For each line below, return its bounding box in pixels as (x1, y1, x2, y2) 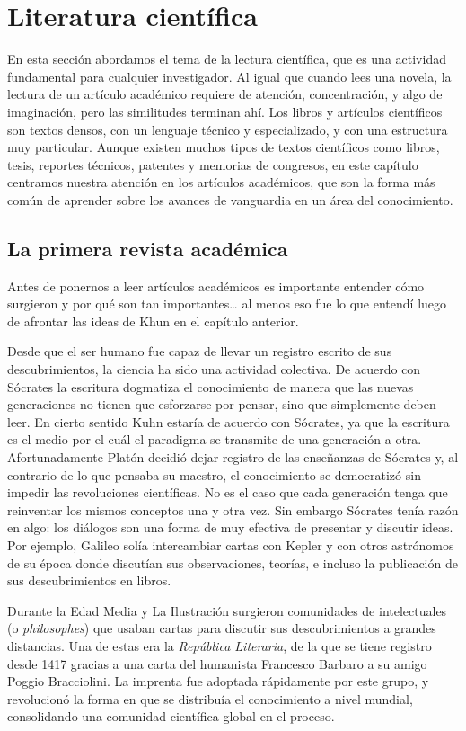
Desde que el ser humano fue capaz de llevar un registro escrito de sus (7, 342, 392, 361)
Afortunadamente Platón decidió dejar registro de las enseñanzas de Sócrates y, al (7, 448, 459, 467)
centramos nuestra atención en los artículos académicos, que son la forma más (7, 173, 435, 192)
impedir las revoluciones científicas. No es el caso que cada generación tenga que (7, 483, 448, 502)
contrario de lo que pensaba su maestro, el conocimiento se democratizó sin (7, 465, 421, 484)
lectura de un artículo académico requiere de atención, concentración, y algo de (7, 85, 443, 103)
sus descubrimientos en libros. (7, 571, 171, 590)
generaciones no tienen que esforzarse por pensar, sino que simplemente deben (7, 395, 436, 414)
